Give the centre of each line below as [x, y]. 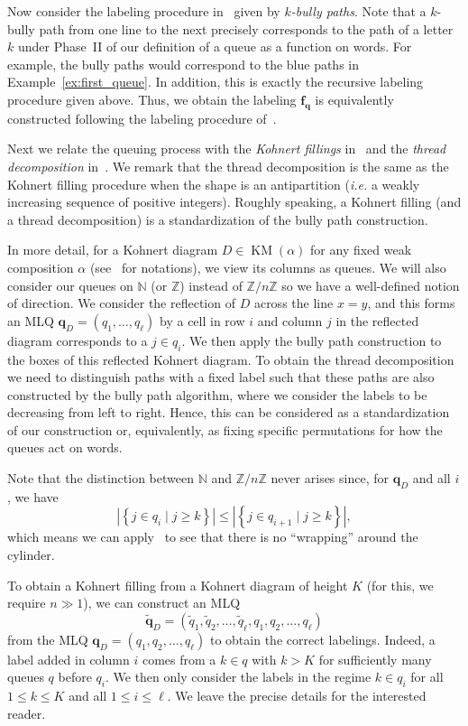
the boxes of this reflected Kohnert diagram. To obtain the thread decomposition [231, 359]
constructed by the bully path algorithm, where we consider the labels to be [217, 394]
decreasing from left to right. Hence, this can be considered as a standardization [229, 412]
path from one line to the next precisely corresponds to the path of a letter [246, 28]
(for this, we [400, 585]
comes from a [179, 659]
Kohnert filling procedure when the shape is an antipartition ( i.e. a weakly [214, 184]
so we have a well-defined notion [371, 285]
